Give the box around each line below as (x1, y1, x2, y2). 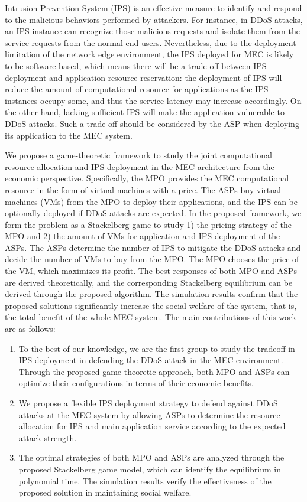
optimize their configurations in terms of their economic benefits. (18, 377, 254, 389)
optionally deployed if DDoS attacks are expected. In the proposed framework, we (5, 207, 302, 219)
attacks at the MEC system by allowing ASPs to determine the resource (18, 408, 280, 420)
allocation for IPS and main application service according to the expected (18, 420, 286, 432)
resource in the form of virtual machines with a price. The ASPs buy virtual (5, 183, 281, 195)
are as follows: (5, 322, 56, 335)
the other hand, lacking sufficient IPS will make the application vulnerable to (5, 106, 285, 118)
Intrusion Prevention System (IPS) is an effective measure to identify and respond (5, 2, 302, 14)
